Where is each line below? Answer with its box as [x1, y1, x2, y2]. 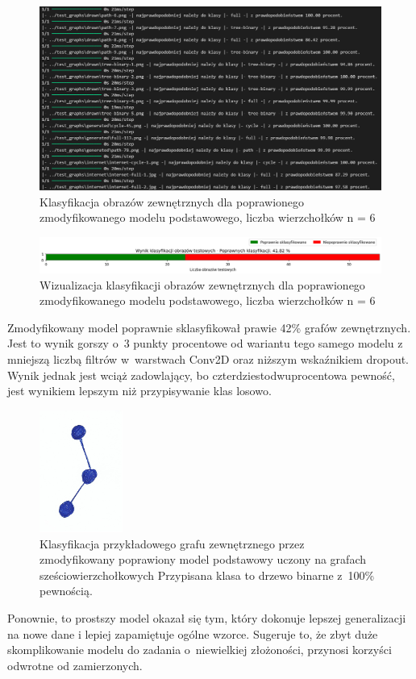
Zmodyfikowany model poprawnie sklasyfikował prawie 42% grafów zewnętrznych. [7, 319, 411, 335]
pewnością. [40, 582, 93, 599]
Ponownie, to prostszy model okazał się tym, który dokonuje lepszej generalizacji [7, 609, 406, 626]
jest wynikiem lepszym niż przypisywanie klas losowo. [7, 382, 272, 399]
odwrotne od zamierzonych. [7, 656, 143, 673]
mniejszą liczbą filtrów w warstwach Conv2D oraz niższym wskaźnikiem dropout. [7, 351, 410, 368]
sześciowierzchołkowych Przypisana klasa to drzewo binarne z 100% [40, 566, 375, 583]
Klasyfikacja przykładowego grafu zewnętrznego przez [40, 535, 305, 552]
